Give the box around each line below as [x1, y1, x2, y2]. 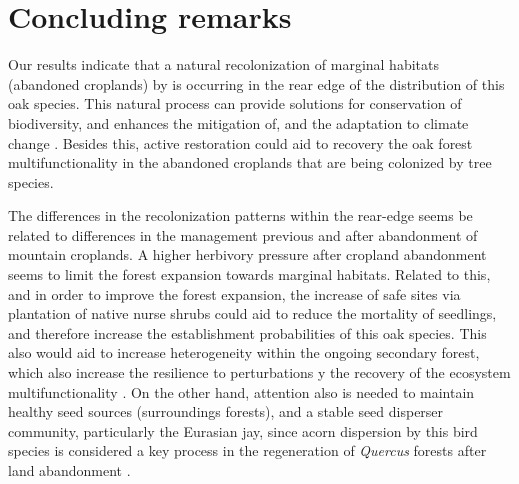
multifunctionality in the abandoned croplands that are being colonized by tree [8, 152, 492, 173]
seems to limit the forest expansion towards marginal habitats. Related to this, [8, 264, 491, 285]
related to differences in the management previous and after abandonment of [8, 224, 478, 245]
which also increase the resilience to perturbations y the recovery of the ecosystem [8, 362, 511, 383]
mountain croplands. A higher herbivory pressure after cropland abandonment [8, 244, 487, 265]
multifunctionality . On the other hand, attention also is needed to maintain [8, 381, 475, 402]
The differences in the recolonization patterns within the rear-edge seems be [8, 205, 473, 226]
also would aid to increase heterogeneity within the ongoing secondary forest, [8, 342, 480, 363]
